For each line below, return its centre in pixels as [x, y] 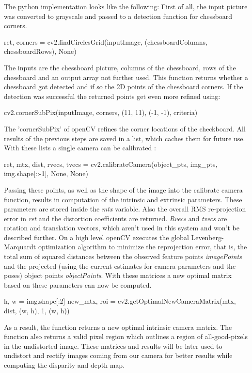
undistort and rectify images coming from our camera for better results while [118, 355]
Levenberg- [207, 237]
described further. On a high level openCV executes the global [96, 237]
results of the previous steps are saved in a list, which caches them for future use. [125, 138]
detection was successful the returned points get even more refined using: [112, 96]
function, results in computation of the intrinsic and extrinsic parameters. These [123, 199]
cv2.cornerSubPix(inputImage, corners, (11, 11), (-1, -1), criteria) [101, 112]
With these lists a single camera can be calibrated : [80, 148]
